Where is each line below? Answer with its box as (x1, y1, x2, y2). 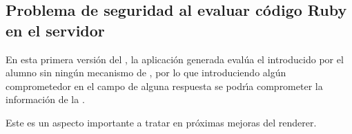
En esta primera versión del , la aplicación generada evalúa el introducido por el (6, 52, 344, 66)
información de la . (6, 92, 85, 107)
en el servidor (6, 19, 105, 41)
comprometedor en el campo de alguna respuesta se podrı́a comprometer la (6, 78, 323, 93)
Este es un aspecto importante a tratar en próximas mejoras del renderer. (6, 115, 317, 129)
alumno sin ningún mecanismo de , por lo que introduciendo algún (6, 65, 286, 80)
